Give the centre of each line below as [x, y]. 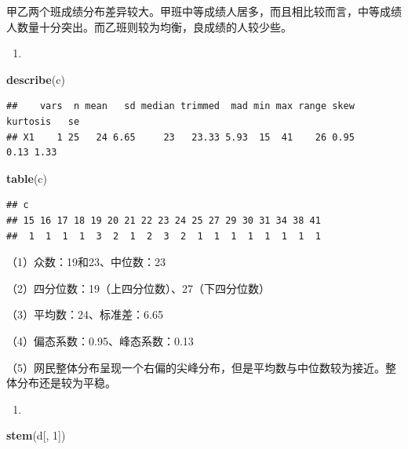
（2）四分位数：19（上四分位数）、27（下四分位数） [138, 288]
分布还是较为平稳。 [66, 383]
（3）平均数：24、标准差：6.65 [85, 314]
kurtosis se [43, 121]
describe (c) [36, 79]
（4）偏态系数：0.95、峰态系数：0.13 [100, 340]
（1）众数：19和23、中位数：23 [86, 262]
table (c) [27, 178]
